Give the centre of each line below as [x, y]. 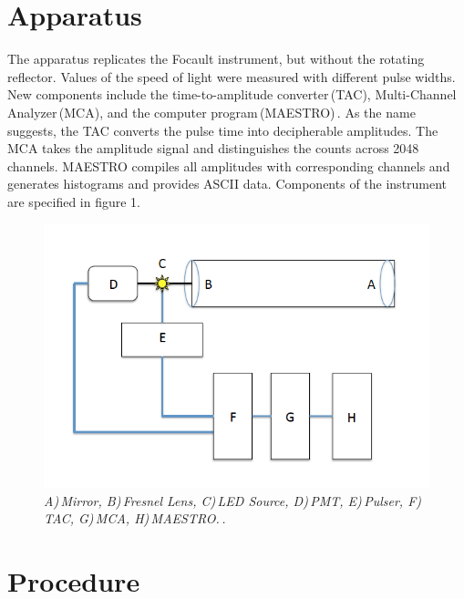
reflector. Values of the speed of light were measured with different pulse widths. [232, 76]
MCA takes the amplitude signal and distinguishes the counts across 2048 [213, 148]
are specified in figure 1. [74, 201]
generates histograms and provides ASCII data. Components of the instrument [227, 184]
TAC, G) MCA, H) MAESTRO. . [135, 518]
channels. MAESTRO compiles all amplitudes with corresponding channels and [229, 165]
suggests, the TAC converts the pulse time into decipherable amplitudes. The [223, 130]
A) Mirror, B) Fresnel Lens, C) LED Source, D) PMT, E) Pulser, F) [232, 500]
